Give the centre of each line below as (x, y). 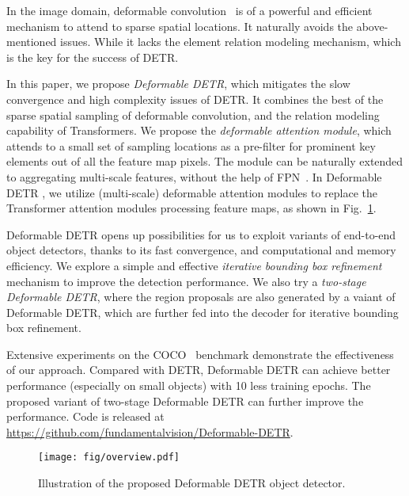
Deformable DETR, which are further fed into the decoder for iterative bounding (203, 312)
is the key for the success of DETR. (93, 57)
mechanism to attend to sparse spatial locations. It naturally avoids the (180, 26)
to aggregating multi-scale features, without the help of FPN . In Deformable (194, 176)
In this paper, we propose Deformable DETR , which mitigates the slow (178, 84)
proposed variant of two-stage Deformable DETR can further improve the (185, 401)
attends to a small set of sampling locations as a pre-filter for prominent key (191, 145)
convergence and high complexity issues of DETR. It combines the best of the (195, 99)
